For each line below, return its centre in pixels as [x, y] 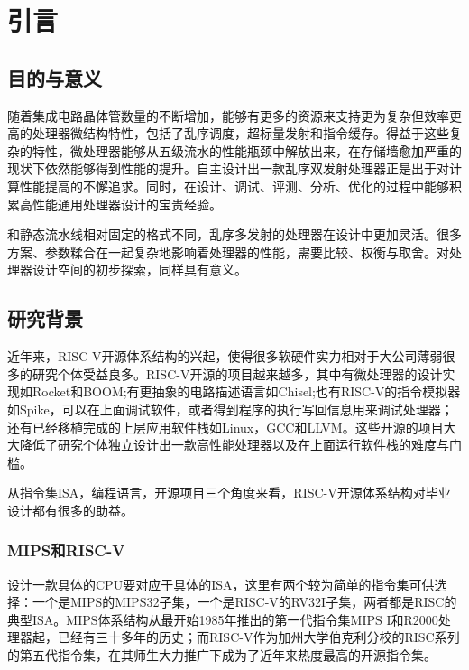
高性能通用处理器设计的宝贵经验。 [120, 204]
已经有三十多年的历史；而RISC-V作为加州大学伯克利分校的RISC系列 [258, 637]
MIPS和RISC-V [66, 550]
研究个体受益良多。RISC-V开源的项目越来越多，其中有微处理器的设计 [237, 373]
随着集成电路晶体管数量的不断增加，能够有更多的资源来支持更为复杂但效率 [228, 115]
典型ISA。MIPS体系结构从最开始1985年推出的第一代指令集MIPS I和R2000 [223, 619]
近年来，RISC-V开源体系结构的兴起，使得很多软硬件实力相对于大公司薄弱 [225, 356]
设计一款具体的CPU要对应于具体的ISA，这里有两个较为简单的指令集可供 [221, 584]
